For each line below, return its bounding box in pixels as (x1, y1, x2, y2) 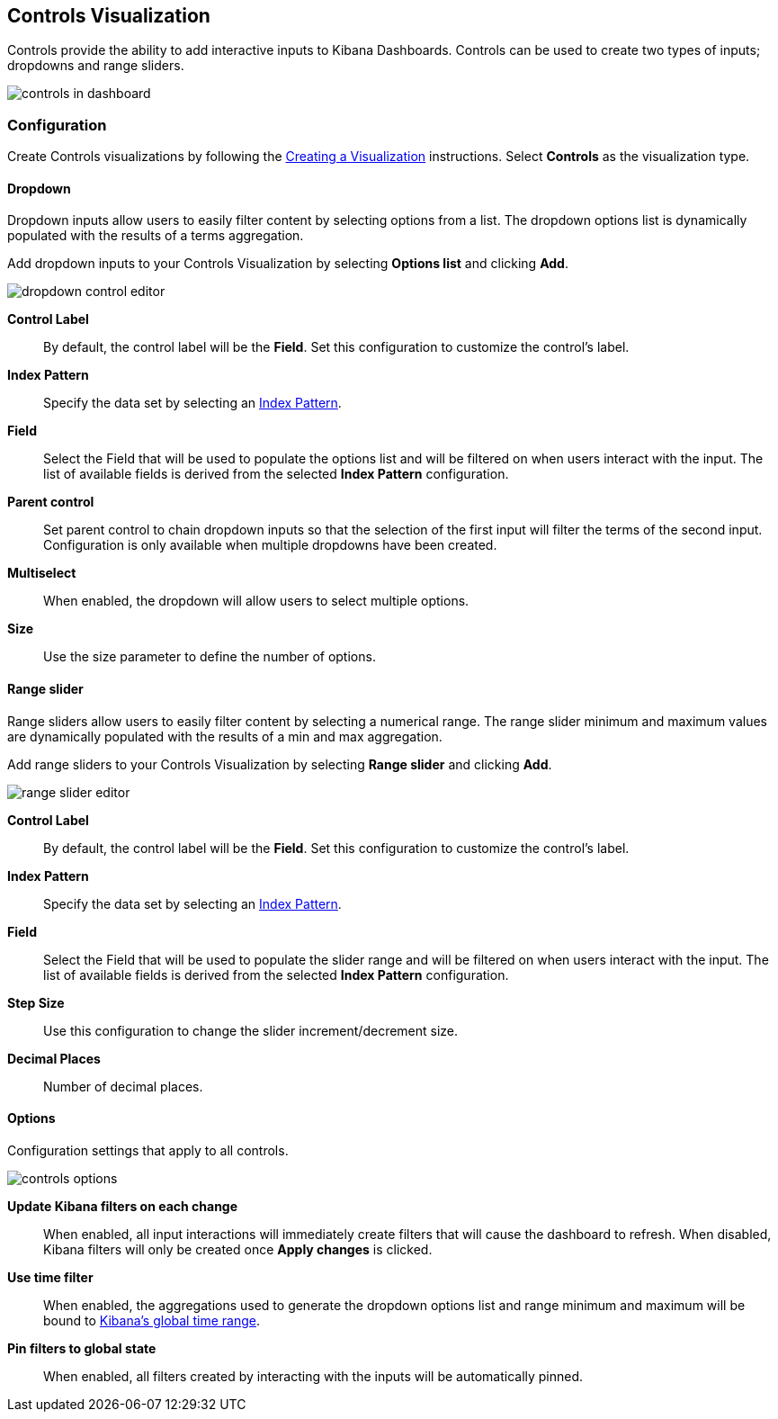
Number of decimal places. (43, 1078, 203, 1094)
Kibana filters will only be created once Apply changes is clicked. (43, 1241, 433, 1257)
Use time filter (7, 1269, 94, 1285)
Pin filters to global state (7, 1340, 156, 1356)
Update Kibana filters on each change (7, 1198, 238, 1214)
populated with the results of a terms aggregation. (7, 228, 304, 244)
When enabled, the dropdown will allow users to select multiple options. (43, 593, 469, 609)
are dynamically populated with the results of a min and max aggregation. (7, 728, 443, 744)
